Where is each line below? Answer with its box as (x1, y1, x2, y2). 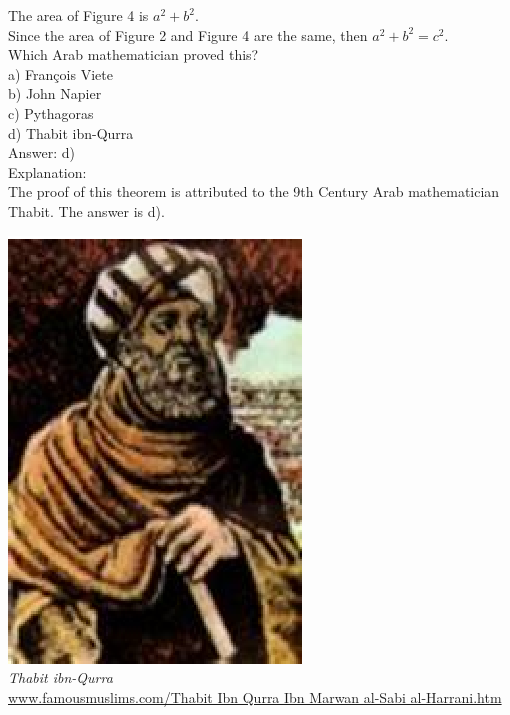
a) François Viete (8, 63, 113, 84)
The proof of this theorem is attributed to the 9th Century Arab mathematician (8, 181, 500, 202)
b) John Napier (8, 83, 102, 104)
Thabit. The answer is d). (8, 200, 165, 221)
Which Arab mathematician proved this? (8, 44, 259, 65)
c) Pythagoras (8, 102, 94, 123)
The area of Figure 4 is (8, 5, 149, 25)
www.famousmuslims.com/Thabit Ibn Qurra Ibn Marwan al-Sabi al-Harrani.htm (8, 686, 502, 707)
